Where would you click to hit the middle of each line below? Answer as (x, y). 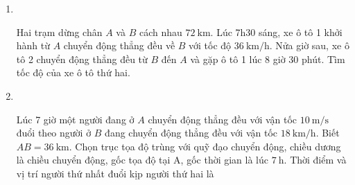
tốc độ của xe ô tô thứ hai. (73, 72)
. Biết (328, 133)
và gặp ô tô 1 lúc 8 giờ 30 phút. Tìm (268, 59)
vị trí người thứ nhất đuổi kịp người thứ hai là (115, 173)
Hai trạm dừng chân (59, 32)
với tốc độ (210, 45)
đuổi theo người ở (54, 133)
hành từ (33, 45)
